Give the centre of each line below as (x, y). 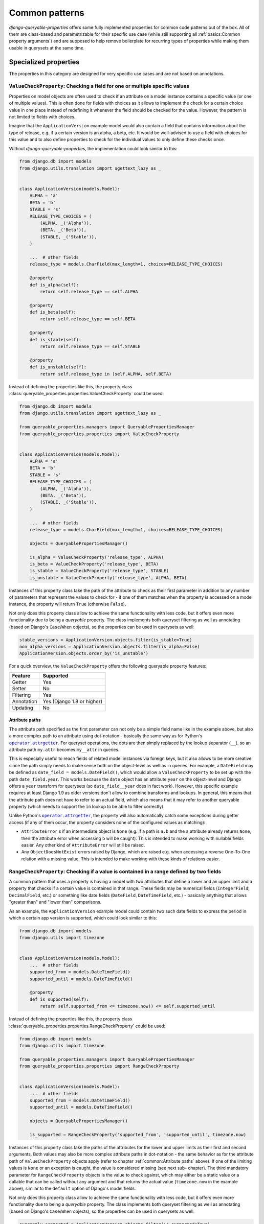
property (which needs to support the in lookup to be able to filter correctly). (87, 807)
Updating (23, 707)
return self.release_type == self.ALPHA (89, 292)
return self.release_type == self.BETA (88, 319)
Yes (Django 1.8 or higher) (73, 701)
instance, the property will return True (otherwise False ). (68, 604)
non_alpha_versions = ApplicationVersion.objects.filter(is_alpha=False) (110, 647)
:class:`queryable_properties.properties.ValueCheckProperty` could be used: (86, 393)
